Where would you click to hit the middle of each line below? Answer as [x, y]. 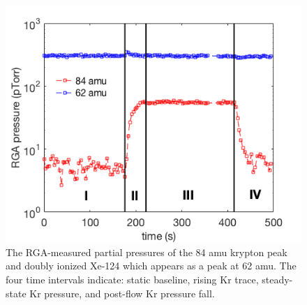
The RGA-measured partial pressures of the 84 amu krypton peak [147, 252]
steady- [277, 279]
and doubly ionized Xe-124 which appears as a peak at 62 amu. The [151, 266]
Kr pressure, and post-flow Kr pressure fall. [122, 293]
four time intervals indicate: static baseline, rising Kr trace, [132, 279]
